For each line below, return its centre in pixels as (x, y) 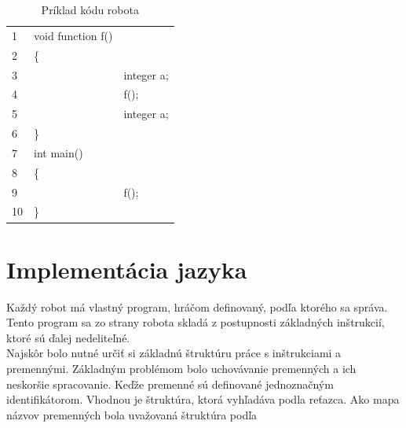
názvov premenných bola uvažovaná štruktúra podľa (132, 414)
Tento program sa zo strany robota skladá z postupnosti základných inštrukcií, (196, 322)
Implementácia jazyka (127, 269)
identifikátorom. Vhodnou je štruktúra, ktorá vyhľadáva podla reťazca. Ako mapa (203, 399)
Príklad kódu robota (90, 9)
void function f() (73, 35)
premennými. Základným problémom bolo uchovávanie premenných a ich (181, 369)
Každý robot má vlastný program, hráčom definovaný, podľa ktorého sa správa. (197, 306)
